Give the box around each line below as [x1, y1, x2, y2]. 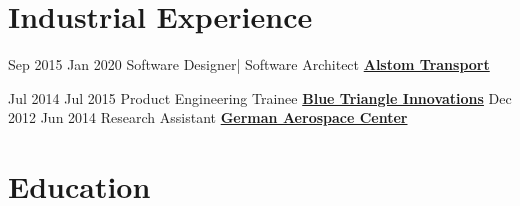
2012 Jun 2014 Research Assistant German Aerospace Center [8, 107, 408, 128]
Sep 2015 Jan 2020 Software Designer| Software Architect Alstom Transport [8, 54, 490, 75]
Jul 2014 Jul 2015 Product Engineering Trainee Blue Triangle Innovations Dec [8, 87, 512, 108]
